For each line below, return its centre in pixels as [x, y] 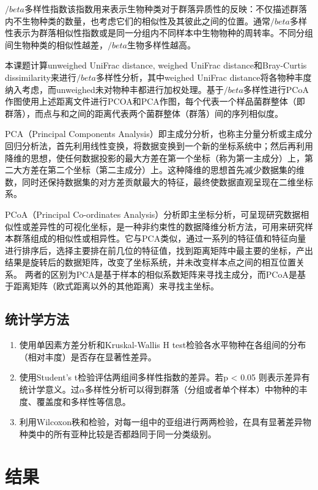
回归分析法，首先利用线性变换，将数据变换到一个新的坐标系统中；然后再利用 [159, 145]
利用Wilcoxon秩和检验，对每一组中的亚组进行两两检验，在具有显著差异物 [165, 422]
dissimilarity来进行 [41, 77]
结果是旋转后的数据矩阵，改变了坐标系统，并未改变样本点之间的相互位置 [150, 262]
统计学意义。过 [49, 389]
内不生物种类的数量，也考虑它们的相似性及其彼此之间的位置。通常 [138, 20]
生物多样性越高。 [162, 44]
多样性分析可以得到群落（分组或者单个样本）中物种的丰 [196, 389]
